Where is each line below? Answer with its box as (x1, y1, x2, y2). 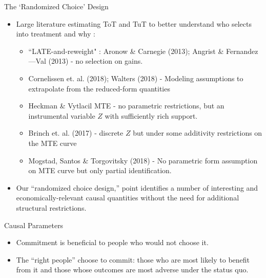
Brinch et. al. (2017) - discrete (28, 127, 124, 138)
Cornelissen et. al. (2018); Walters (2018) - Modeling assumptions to (28, 72, 243, 83)
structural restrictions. (16, 202, 87, 213)
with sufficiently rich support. (105, 110, 198, 121)
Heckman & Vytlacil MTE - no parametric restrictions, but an (28, 100, 224, 111)
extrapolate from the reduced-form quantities (28, 83, 170, 94)
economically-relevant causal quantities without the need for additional (16, 192, 239, 203)
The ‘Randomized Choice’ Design (4, 1, 109, 11)
